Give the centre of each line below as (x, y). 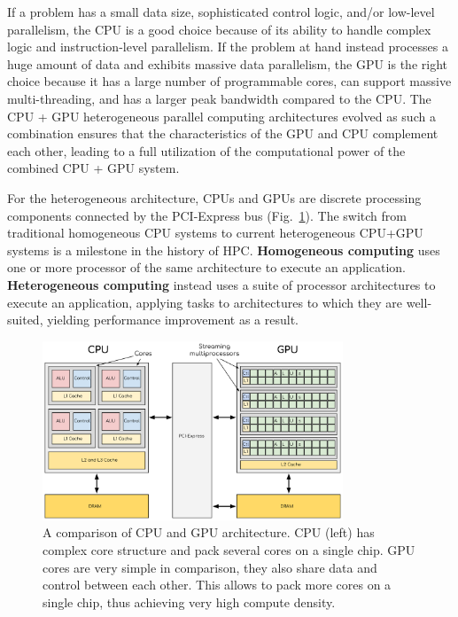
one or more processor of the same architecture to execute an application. (206, 267)
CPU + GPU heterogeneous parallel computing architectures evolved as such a (221, 116)
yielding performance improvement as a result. (173, 320)
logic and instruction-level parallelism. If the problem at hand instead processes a (228, 47)
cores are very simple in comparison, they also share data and (210, 567)
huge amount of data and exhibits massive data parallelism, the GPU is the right (227, 63)
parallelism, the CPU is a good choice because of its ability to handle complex (219, 29)
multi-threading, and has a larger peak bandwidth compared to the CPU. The (219, 98)
